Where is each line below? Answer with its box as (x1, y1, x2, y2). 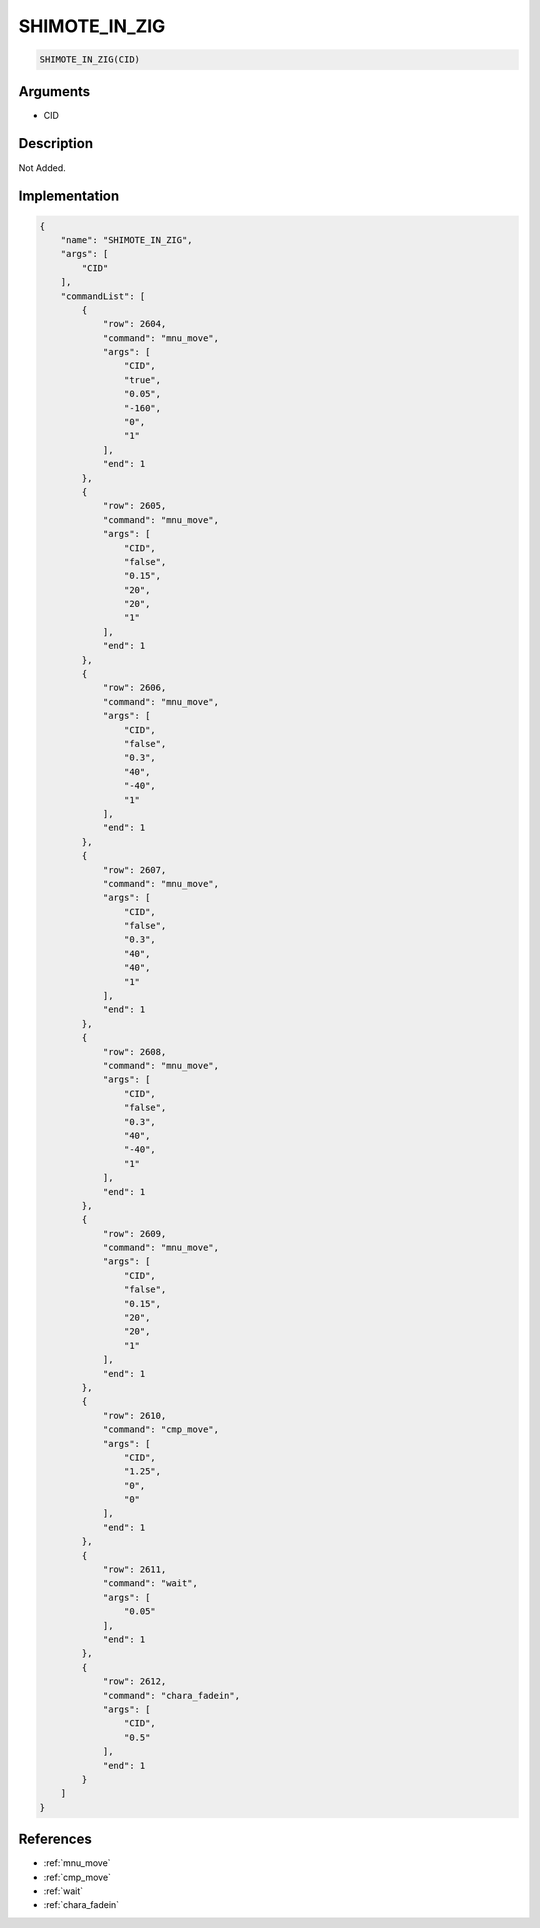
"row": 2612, (102, 1676, 167, 1687)
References (18, 1831, 92, 1848)
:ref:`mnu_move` (43, 1857, 111, 1869)
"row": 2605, (102, 500, 167, 512)
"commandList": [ (60, 290, 146, 302)
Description (18, 135, 94, 152)
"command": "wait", (102, 1578, 199, 1589)
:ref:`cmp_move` (43, 1871, 112, 1883)
